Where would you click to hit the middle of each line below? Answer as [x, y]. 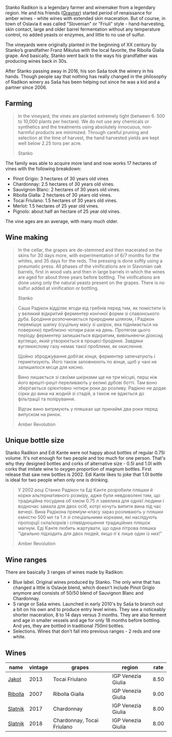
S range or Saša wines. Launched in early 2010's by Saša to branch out [88, 604]
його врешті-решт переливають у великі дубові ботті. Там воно [87, 382]
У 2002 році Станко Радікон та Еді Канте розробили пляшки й [85, 490]
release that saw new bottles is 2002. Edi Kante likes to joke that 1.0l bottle [84, 474]
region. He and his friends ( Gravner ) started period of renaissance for [79, 13]
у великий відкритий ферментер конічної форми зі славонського [89, 314]
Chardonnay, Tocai [76, 721]
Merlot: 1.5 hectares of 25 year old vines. [56, 206]
